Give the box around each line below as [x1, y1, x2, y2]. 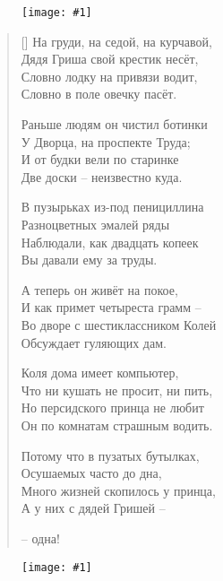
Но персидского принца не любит [21, 398, 204, 417]
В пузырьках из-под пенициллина [21, 197, 204, 216]
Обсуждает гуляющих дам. [21, 333, 167, 351]
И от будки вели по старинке [21, 150, 179, 169]
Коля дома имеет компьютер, [21, 363, 179, 382]
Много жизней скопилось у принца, [21, 481, 216, 499]
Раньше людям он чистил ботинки [21, 115, 208, 134]
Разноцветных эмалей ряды [21, 215, 170, 233]
